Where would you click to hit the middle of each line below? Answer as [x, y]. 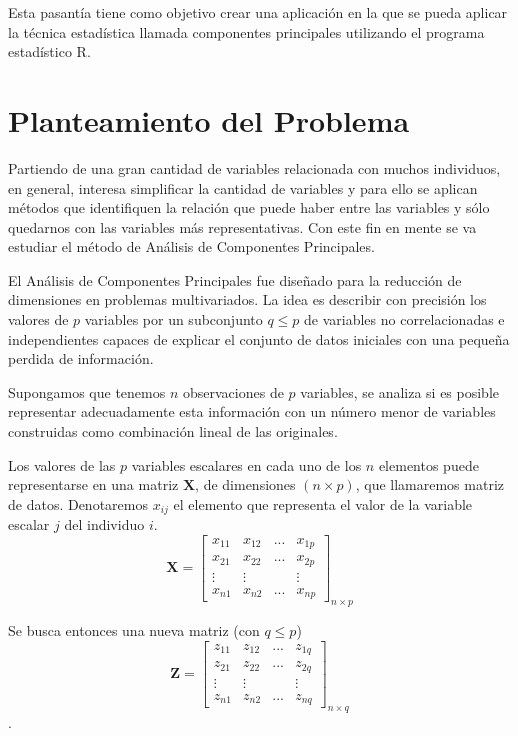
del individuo [104, 524]
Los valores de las [62, 464]
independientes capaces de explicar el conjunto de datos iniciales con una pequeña [259, 338]
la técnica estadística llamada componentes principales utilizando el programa [246, 31]
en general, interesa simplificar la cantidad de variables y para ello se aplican [243, 187]
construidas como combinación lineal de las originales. [173, 431]
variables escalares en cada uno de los [246, 464]
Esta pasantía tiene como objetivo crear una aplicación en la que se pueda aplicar [258, 12]
